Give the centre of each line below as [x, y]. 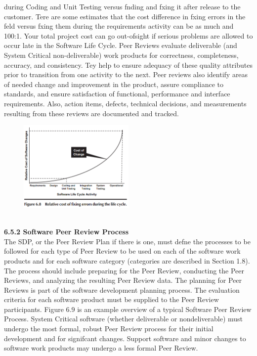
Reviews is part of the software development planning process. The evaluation [122, 289]
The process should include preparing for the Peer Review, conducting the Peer [124, 270]
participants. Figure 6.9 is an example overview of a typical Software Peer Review [128, 309]
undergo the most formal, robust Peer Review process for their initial [109, 329]
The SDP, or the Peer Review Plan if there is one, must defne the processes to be [127, 241]
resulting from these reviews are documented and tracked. [91, 113]
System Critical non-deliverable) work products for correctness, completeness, [121, 55]
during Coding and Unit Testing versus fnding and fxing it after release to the [122, 6]
